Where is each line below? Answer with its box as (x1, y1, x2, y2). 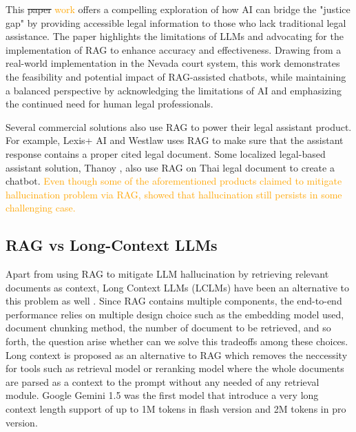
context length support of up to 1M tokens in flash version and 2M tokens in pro (6, 402, 346, 416)
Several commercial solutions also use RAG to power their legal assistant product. (6, 119, 352, 134)
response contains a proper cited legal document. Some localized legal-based (6, 146, 326, 161)
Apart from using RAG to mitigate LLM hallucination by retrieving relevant (6, 267, 329, 281)
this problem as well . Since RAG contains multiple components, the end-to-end (6, 294, 342, 308)
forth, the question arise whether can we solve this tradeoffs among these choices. (6, 334, 348, 349)
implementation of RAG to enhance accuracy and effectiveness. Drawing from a (6, 42, 342, 56)
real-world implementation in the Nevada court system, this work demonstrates (6, 56, 340, 70)
